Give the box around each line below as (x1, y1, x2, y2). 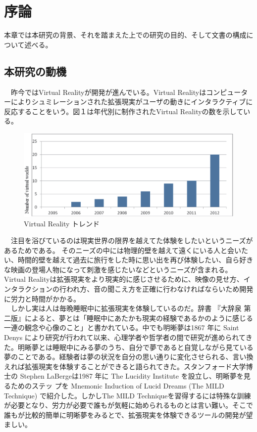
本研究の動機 (4, 63, 66, 79)
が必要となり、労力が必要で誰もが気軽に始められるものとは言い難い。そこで (4, 400, 254, 410)
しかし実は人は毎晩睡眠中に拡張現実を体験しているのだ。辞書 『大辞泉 (10, 303, 242, 313)
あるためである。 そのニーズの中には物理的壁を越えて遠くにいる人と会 (4, 245, 235, 255)
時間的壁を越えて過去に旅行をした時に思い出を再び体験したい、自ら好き (17, 255, 254, 265)
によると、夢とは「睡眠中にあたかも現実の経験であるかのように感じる (24, 312, 253, 323)
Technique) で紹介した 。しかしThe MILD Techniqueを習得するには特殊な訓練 (4, 390, 251, 400)
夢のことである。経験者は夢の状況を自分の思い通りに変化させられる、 (4, 351, 233, 362)
